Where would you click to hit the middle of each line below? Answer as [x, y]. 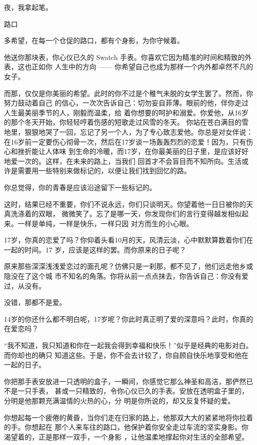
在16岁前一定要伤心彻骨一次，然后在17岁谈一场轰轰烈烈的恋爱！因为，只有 [125, 141]
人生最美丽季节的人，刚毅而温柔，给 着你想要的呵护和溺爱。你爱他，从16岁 [126, 112]
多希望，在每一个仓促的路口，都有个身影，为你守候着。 [94, 40]
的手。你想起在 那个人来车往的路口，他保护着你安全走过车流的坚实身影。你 [126, 427]
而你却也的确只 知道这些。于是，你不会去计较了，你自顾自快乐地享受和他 [123, 355]
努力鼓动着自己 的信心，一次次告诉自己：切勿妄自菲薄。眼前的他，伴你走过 [126, 103]
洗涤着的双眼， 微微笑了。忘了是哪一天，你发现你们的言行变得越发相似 [126, 214]
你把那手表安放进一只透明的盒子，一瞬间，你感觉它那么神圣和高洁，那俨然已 [128, 381]
